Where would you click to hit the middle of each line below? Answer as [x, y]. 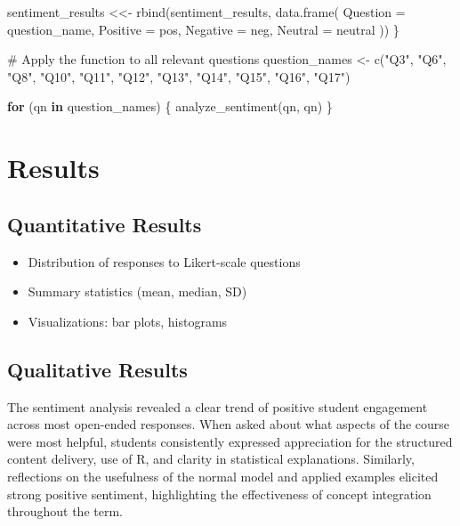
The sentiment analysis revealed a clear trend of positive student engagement [218, 406]
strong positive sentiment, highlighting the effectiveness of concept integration [219, 494]
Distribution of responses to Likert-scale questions [164, 261]
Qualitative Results [97, 369]
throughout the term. [65, 511]
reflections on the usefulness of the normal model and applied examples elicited [223, 476]
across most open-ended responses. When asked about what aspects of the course [229, 424]
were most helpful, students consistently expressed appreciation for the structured [230, 441]
